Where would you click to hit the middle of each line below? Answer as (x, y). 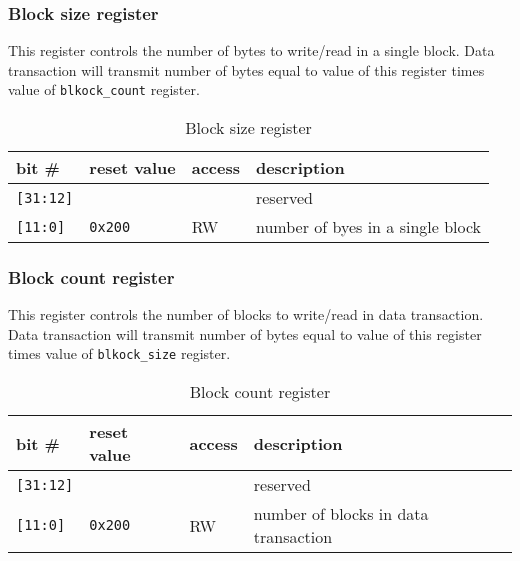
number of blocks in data (341, 514)
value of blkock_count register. (104, 89)
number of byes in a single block (368, 227)
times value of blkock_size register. (119, 353)
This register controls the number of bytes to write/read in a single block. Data (251, 50)
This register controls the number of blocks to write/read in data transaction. (246, 314)
